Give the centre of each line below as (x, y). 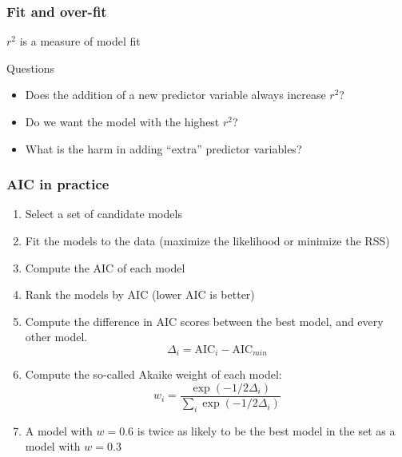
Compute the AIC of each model (105, 267)
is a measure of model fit (80, 41)
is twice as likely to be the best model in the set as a (266, 430)
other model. (56, 337)
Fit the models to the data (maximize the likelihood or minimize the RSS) (207, 240)
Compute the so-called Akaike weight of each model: (153, 374)
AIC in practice (58, 184)
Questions (31, 68)
